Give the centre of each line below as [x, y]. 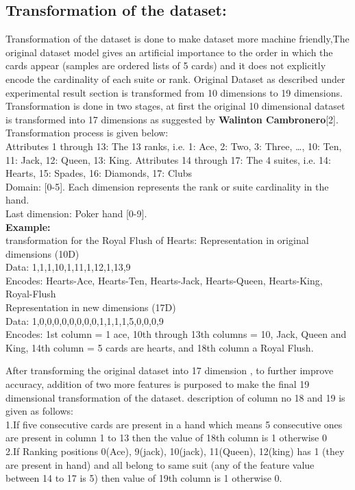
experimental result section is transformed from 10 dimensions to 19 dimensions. [174, 92]
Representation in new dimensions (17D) [91, 307]
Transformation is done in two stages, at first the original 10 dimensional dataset [175, 106]
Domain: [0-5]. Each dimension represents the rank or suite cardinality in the [167, 186]
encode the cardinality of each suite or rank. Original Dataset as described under [175, 78]
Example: [28, 226]
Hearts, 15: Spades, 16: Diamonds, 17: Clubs [99, 173]
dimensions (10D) [42, 253]
